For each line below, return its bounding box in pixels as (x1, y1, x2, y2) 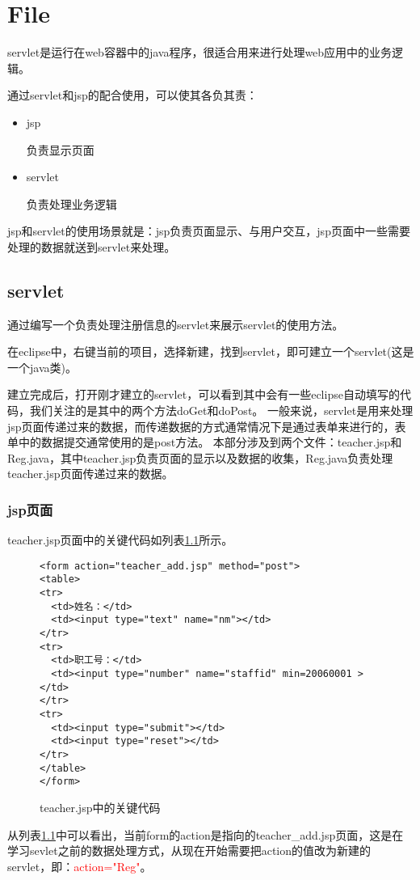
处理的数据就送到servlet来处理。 (7, 238, 176, 255)
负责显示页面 (26, 141, 94, 158)
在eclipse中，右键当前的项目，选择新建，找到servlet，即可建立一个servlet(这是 (7, 343, 414, 360)
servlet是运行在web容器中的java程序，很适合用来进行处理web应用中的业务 (7, 44, 393, 61)
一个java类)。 (7, 358, 77, 375)
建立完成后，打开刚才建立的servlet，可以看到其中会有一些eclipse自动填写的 (7, 386, 400, 403)
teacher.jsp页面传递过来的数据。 (7, 465, 174, 482)
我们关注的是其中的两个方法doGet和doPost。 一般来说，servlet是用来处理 (29, 402, 414, 419)
